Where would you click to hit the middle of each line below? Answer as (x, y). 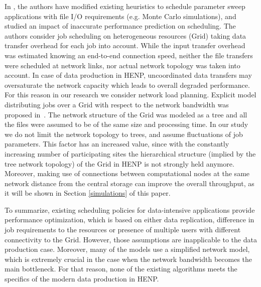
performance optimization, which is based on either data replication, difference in (129, 220)
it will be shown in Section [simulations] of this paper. (88, 193)
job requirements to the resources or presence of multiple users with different (123, 230)
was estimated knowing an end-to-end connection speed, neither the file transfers (129, 55)
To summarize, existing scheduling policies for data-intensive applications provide (130, 209)
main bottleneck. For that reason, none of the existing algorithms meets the (121, 269)
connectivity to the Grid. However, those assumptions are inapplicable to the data (131, 239)
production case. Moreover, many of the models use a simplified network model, (127, 249)
